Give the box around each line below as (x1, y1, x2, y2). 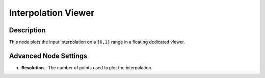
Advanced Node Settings (9, 52, 88, 60)
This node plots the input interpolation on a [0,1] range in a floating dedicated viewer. (9, 39, 185, 45)
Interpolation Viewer (9, 7, 95, 18)
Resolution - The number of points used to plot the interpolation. (21, 64, 153, 71)
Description (9, 26, 46, 34)
